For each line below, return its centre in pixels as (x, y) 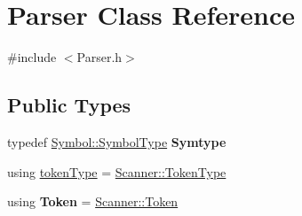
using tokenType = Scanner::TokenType (117, 171)
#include (32, 57)
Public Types (69, 105)
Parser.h (99, 57)
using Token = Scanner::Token (93, 201)
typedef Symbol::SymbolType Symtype (117, 141)
